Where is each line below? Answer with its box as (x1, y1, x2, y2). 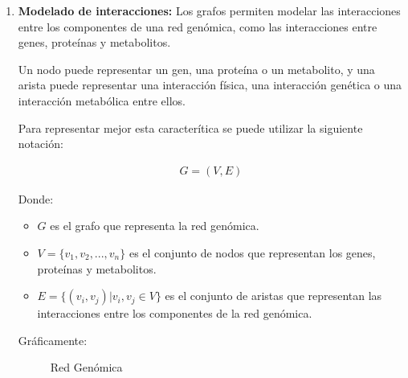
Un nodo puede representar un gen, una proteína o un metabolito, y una (18, 60, 375, 77)
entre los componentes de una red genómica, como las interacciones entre (18, 18, 377, 35)
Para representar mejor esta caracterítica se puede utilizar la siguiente (18, 119, 363, 136)
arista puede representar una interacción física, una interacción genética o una (18, 76, 402, 93)
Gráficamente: (18, 331, 88, 348)
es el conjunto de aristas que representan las (165, 287, 382, 304)
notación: (18, 135, 63, 152)
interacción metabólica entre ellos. (18, 92, 186, 109)
